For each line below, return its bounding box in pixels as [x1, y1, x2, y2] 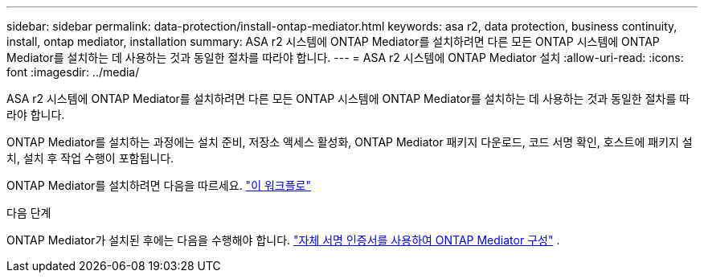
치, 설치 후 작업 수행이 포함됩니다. [6, 151, 174, 165]
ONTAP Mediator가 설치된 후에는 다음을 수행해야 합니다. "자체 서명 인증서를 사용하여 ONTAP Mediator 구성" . [6, 233, 560, 247]
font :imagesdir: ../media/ [6, 65, 140, 79]
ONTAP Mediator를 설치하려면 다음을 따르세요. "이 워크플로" [6, 178, 311, 192]
